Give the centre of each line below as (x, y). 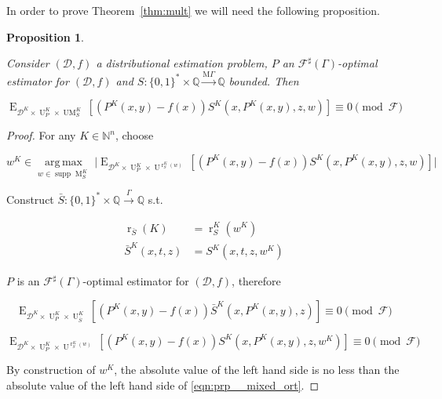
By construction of (51, 370)
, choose (134, 135)
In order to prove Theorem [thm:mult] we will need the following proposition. (193, 10)
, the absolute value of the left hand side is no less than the (257, 370)
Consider (28, 63)
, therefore (256, 281)
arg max (64, 162)
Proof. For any (41, 135)
